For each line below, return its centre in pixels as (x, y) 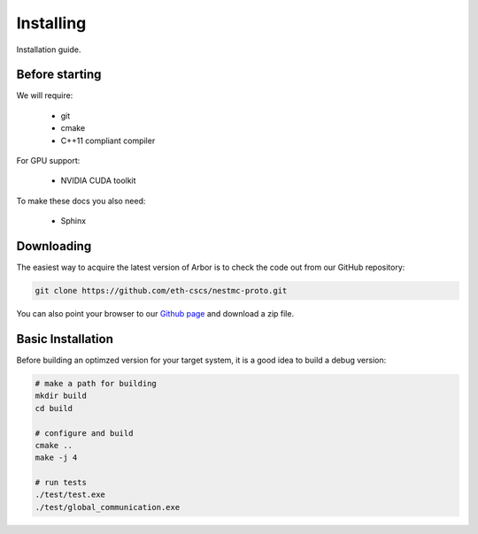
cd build (54, 408)
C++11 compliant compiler (108, 141)
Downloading (54, 246)
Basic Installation (65, 339)
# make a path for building (96, 383)
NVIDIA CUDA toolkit (98, 180)
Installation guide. (49, 50)
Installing (51, 23)
